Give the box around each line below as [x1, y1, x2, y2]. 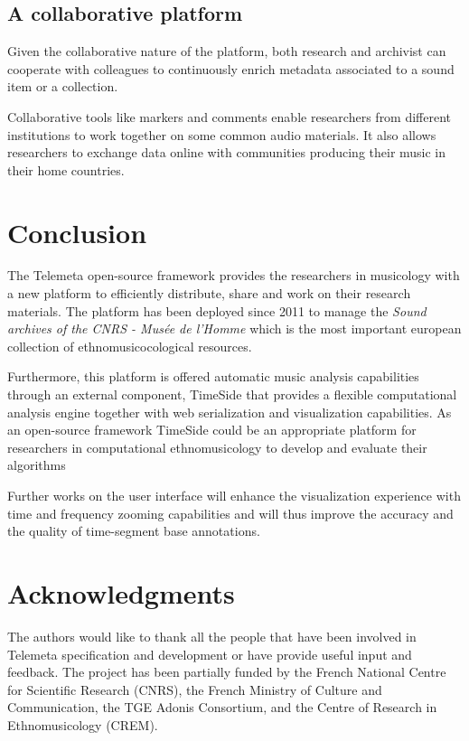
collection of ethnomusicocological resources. [7, 336, 252, 355]
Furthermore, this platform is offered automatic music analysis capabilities [7, 367, 419, 386]
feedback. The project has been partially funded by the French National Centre [7, 662, 446, 681]
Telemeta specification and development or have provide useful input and [7, 644, 412, 663]
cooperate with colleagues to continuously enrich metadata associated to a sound [7, 59, 455, 78]
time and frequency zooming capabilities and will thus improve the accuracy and [7, 503, 454, 522]
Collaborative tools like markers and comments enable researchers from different [7, 107, 452, 126]
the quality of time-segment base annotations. [7, 521, 260, 540]
